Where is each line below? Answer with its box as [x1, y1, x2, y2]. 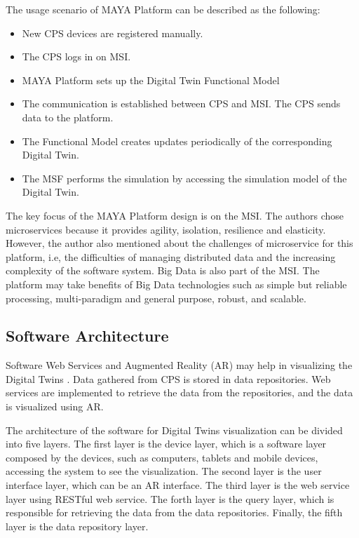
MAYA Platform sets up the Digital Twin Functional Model [22, 72, 280, 87]
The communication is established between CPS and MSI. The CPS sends [22, 96, 341, 111]
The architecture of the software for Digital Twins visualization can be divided [6, 422, 343, 437]
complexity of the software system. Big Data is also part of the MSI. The [6, 263, 320, 278]
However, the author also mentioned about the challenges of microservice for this [6, 236, 353, 250]
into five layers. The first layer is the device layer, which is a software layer [6, 436, 327, 451]
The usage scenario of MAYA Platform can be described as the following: [6, 2, 320, 16]
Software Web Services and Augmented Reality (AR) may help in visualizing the [6, 358, 353, 372]
